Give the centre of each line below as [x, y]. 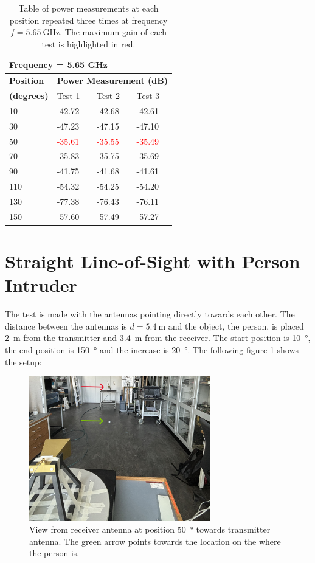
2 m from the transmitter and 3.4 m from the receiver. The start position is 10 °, [158, 338]
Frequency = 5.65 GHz [58, 65]
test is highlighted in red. [88, 43]
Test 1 [68, 96]
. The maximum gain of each [113, 32]
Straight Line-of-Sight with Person [153, 261]
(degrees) [29, 96]
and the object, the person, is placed [236, 326]
